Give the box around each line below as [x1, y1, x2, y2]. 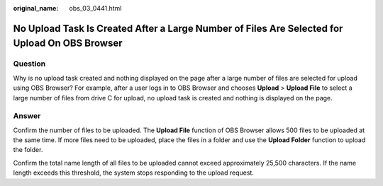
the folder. [13, 146, 43, 154]
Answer [13, 111, 41, 121]
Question [13, 59, 46, 69]
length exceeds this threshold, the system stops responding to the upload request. [13, 168, 255, 177]
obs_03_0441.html [69, 4, 122, 12]
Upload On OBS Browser [13, 37, 123, 50]
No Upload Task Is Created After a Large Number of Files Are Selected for [13, 22, 343, 35]
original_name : [13, 4, 59, 12]
